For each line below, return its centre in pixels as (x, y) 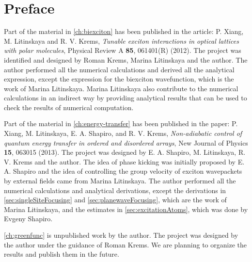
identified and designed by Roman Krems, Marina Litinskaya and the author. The (126, 59)
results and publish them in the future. (62, 254)
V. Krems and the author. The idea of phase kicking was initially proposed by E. (124, 161)
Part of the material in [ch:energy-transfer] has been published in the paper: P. (121, 123)
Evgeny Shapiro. (28, 219)
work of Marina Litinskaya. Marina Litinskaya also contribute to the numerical (121, 88)
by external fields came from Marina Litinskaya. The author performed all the (120, 181)
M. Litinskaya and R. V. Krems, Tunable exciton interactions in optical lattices (122, 41)
